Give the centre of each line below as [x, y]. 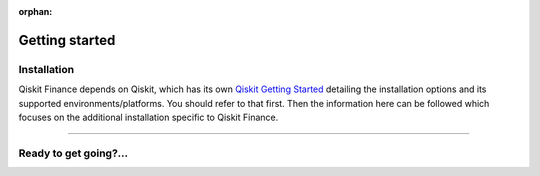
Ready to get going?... [73, 153]
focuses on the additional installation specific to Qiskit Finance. [148, 117]
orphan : [35, 11]
